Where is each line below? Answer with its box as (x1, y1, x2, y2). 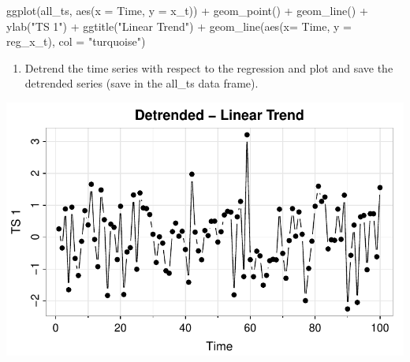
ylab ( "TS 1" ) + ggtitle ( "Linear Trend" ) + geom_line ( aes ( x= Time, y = (6, 17, 352, 34)
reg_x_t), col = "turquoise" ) (6, 33, 146, 50)
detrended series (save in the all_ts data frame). (24, 75, 259, 91)
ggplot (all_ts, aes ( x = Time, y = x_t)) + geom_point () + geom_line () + (6, 2, 368, 18)
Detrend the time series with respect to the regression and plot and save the (24, 59, 393, 76)
